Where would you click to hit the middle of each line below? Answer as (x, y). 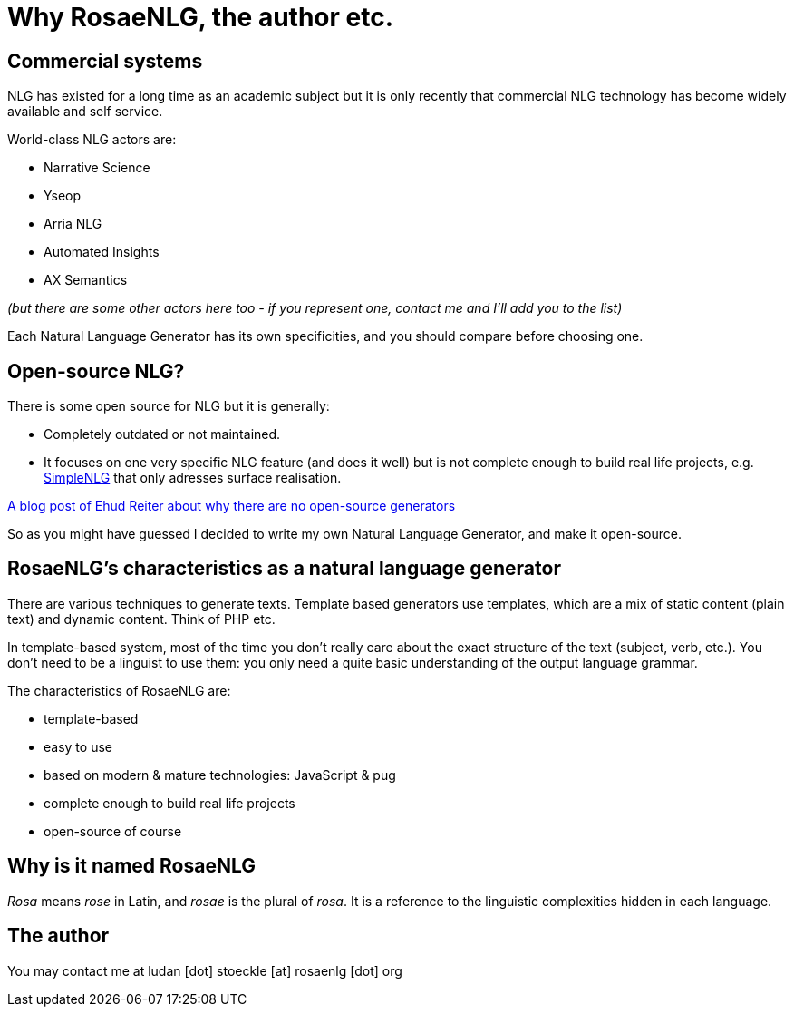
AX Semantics (86, 280)
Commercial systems (105, 61)
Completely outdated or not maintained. (162, 434)
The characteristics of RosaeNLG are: (119, 690)
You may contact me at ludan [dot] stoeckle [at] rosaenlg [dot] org (205, 970)
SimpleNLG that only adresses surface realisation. (193, 478)
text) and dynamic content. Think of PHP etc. (141, 619)
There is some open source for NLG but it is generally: (169, 406)
